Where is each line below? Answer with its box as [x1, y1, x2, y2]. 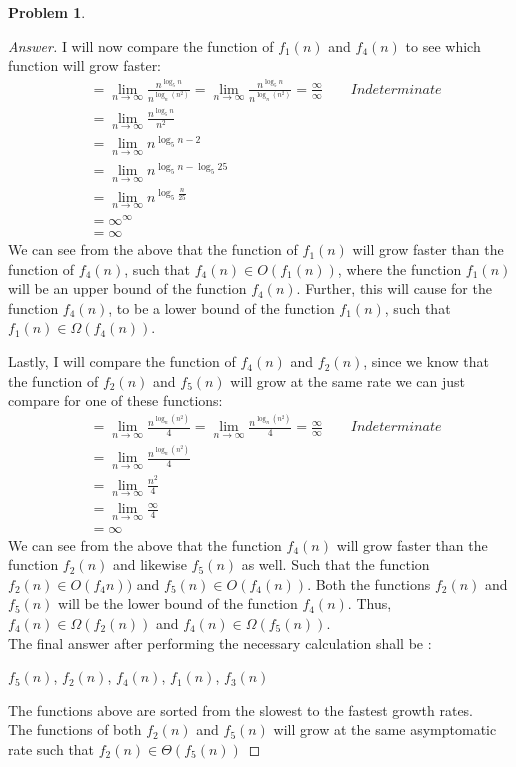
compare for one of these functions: [8, 390, 223, 411]
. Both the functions [307, 573, 431, 594]
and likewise [112, 554, 187, 575]
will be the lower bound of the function [58, 593, 298, 614]
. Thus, [347, 593, 392, 614]
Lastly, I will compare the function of [8, 351, 236, 372]
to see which [405, 35, 481, 56]
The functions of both [8, 719, 142, 740]
